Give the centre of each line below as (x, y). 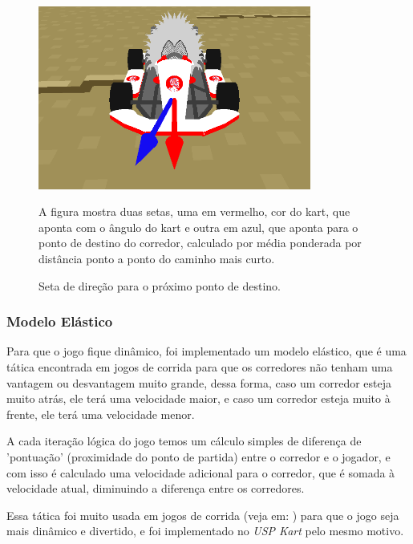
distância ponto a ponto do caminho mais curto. (157, 258)
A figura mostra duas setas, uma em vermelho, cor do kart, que (194, 211)
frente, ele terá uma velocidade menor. (101, 414)
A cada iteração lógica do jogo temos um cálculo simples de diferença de (184, 441)
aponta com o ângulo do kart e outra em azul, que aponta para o (198, 227)
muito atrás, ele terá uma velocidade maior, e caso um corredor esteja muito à (198, 398)
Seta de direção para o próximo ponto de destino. (160, 285)
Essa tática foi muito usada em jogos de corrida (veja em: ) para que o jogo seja (203, 515)
